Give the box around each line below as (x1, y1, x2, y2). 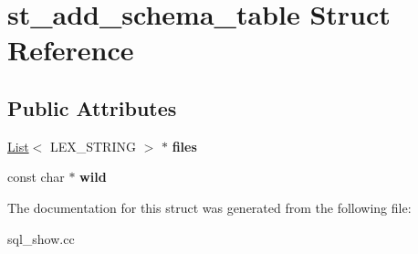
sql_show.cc (7, 228, 75, 248)
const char (7, 167, 65, 186)
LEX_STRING (49, 136, 136, 155)
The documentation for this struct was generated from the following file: (7, 197, 412, 217)
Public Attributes (7, 93, 177, 122)
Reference (7, 31, 134, 69)
